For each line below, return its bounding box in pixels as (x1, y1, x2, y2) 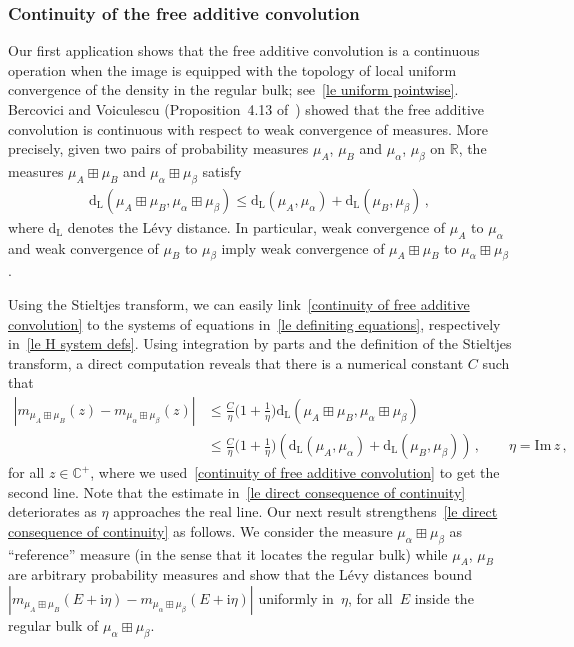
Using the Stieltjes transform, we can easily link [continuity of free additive (8, 294, 470, 314)
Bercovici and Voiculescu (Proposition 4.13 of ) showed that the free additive (8, 99, 484, 119)
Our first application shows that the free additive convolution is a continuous (8, 40, 480, 61)
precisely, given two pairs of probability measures (8, 138, 309, 159)
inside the (414, 588, 474, 608)
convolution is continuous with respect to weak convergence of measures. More (8, 118, 488, 139)
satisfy (202, 160, 242, 181)
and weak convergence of (8, 237, 159, 258)
